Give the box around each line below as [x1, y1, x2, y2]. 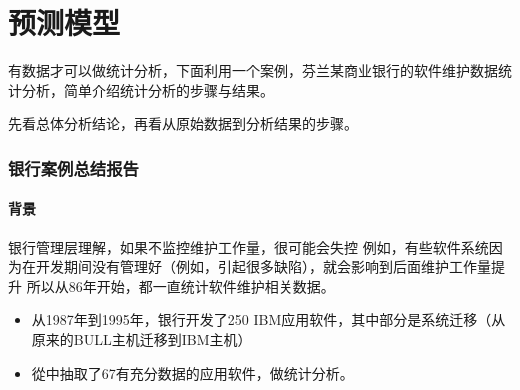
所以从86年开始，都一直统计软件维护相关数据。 [26, 275, 335, 296]
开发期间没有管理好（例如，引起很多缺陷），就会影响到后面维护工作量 [35, 256, 491, 277]
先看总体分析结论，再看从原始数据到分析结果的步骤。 [8, 113, 358, 134]
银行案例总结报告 [8, 155, 139, 180]
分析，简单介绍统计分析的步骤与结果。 [21, 79, 274, 100]
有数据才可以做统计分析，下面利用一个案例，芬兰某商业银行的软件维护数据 [8, 60, 498, 81]
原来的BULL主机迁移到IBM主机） [31, 328, 252, 349]
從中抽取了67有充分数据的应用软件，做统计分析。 [31, 362, 354, 383]
